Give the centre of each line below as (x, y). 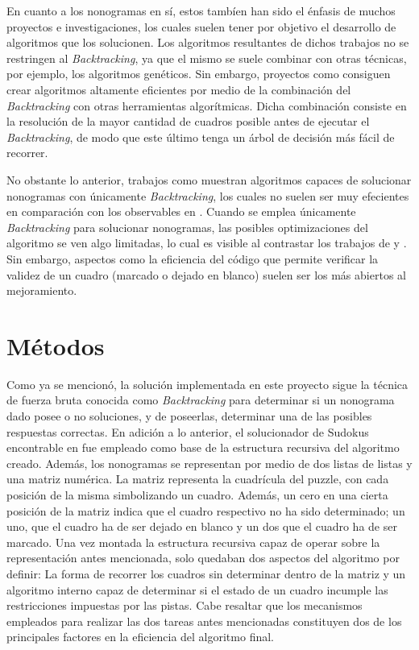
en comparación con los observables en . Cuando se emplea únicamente (181, 211)
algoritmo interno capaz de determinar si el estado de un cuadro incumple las (197, 589)
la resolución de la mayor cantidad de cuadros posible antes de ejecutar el (188, 121)
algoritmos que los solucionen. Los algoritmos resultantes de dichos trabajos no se (208, 42)
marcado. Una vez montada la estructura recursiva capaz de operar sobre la (193, 542)
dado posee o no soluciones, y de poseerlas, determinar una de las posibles (189, 416)
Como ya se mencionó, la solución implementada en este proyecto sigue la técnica (207, 384)
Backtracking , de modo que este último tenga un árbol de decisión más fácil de (201, 137)
